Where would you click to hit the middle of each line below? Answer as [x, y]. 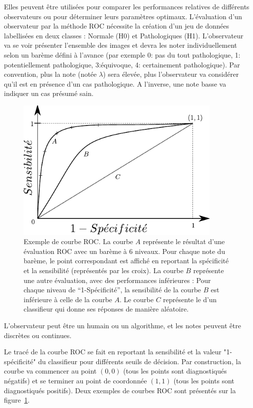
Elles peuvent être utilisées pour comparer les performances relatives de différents [127, 6]
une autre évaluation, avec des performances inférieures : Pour [117, 280]
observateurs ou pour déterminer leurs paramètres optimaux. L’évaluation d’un [123, 16]
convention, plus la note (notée [50, 74]
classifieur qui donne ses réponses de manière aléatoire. [106, 309]
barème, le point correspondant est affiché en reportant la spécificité [126, 261]
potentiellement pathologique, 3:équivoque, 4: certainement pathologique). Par [122, 64]
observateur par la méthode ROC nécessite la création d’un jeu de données [117, 26]
